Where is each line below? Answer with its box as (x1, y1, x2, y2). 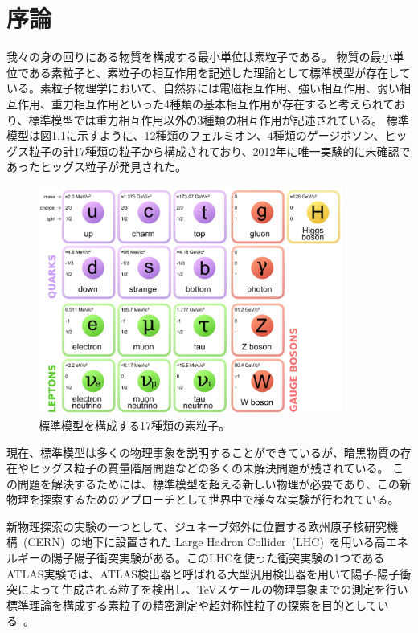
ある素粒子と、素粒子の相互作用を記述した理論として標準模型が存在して (28, 63, 411, 80)
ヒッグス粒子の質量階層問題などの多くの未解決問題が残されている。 (28, 459, 389, 476)
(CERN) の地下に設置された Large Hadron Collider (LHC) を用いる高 (23, 533, 386, 550)
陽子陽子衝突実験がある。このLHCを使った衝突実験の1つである (51, 549, 385, 566)
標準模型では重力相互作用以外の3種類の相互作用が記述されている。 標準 (28, 111, 409, 128)
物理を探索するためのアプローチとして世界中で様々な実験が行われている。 (6, 491, 400, 508)
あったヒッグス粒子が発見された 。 (6, 158, 186, 175)
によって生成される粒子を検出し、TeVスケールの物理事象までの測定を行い (17, 581, 408, 598)
